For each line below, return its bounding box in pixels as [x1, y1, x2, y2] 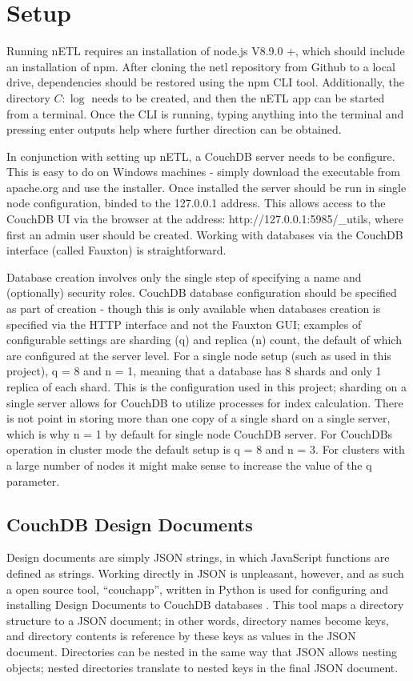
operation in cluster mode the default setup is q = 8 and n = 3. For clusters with [6, 441, 405, 458]
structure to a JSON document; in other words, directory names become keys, [6, 611, 389, 628]
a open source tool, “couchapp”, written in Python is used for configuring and [6, 580, 389, 597]
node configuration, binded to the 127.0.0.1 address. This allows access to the [6, 194, 386, 211]
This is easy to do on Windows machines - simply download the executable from [6, 163, 401, 180]
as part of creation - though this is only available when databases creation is [6, 300, 381, 317]
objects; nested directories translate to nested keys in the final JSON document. [6, 659, 399, 675]
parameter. [6, 472, 60, 489]
